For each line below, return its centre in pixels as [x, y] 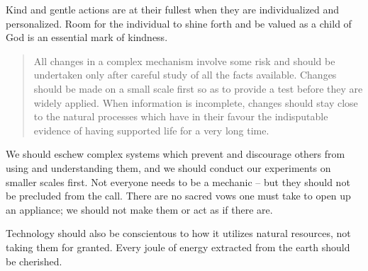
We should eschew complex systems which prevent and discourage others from [175, 154]
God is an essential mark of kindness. [87, 37]
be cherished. [34, 261]
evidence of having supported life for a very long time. [151, 130]
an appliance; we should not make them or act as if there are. [139, 209]
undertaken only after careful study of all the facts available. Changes [185, 75]
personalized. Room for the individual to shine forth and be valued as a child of [179, 23]
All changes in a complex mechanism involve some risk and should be [184, 60]
